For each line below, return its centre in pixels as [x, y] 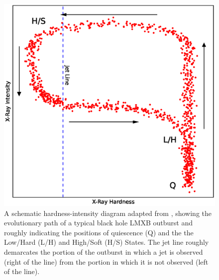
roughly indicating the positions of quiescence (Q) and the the [99, 232]
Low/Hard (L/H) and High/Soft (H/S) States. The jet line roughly [107, 242]
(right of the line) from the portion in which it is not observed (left [106, 261]
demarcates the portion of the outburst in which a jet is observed [104, 251]
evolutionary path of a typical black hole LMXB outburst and [98, 223]
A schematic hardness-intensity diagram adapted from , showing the [108, 213]
